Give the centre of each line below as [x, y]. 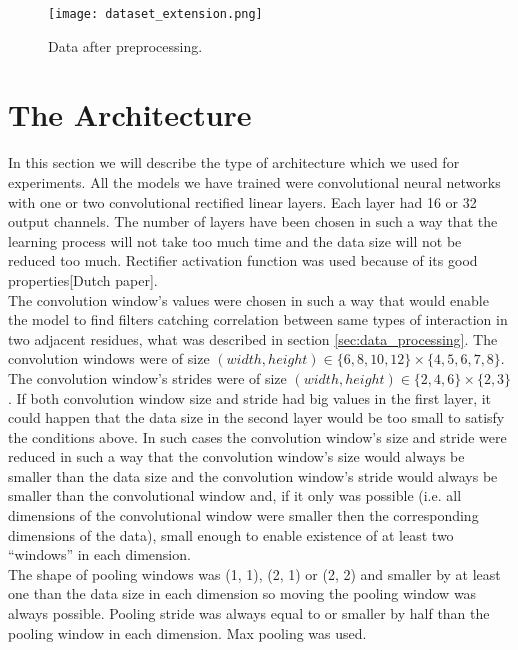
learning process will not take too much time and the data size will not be [235, 240]
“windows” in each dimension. [99, 554]
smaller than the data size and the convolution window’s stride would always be [253, 475]
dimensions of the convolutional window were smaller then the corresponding [243, 515]
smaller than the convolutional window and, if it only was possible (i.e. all [235, 495]
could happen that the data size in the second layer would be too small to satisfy [256, 417]
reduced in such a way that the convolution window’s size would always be [236, 456]
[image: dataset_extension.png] [155, 14]
